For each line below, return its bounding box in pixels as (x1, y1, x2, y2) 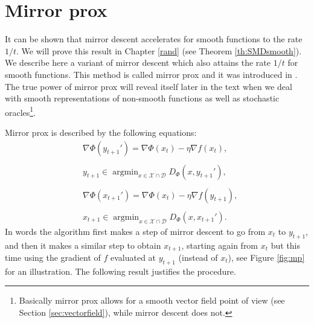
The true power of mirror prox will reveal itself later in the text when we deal (5, 80, 292, 92)
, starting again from (181, 238, 258, 251)
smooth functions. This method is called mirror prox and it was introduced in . (5, 68, 298, 80)
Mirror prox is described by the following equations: (5, 126, 197, 138)
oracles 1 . (5, 104, 36, 118)
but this (271, 238, 301, 251)
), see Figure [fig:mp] (228, 251, 305, 263)
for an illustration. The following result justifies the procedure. (5, 264, 236, 277)
